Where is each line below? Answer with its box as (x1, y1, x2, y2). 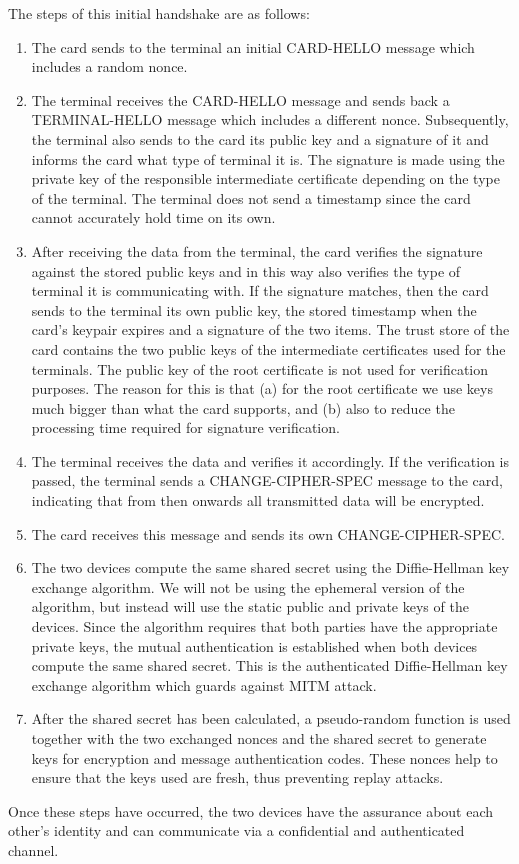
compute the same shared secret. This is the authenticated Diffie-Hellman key (31, 655, 508, 676)
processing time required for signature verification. (31, 417, 340, 438)
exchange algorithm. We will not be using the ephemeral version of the (31, 576, 465, 597)
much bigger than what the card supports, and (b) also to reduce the (31, 397, 455, 418)
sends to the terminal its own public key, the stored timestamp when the (31, 299, 477, 320)
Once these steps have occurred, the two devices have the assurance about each (8, 800, 494, 821)
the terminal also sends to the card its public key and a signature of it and (31, 128, 489, 149)
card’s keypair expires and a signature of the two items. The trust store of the (31, 319, 510, 340)
